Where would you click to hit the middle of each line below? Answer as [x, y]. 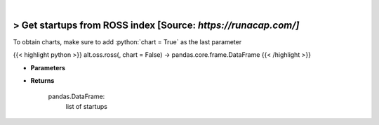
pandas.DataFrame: [77, 97]
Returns [42, 81]
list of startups [87, 106]
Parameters [48, 67]
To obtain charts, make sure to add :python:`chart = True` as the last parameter [127, 41]
